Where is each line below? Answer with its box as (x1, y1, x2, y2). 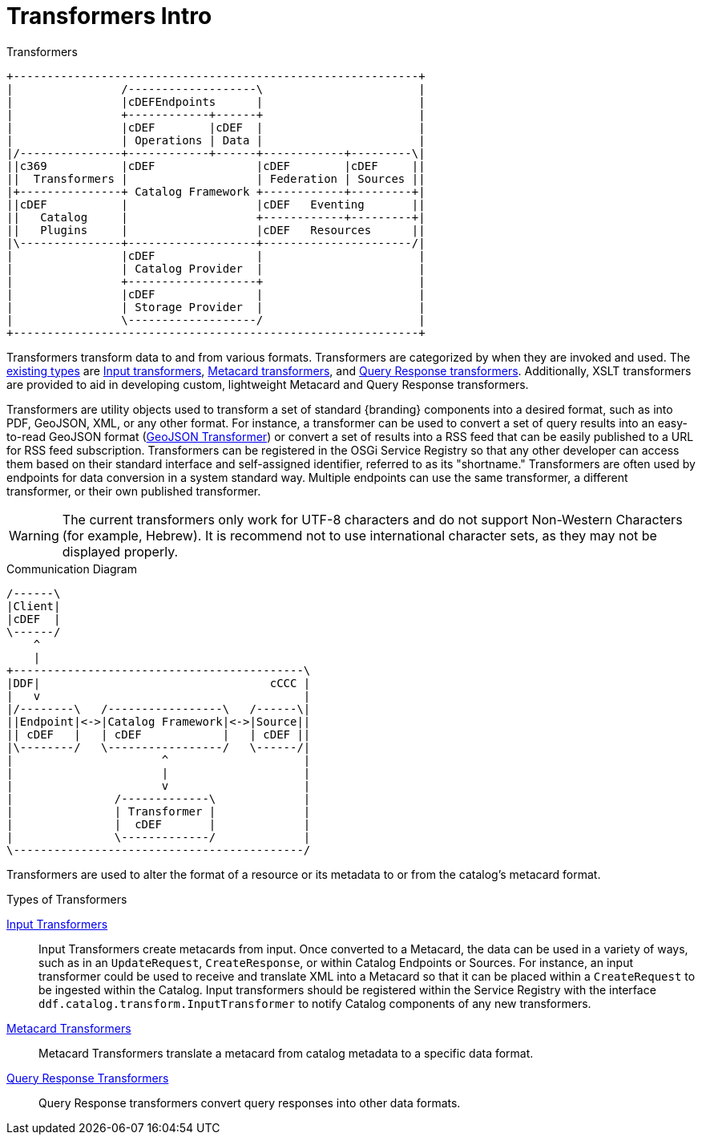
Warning (9, 527, 59, 544)
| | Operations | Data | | (6, 133, 426, 147)
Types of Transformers (6, 892, 127, 906)
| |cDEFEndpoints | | (6, 95, 426, 108)
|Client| (6, 599, 61, 613)
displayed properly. (62, 543, 179, 560)
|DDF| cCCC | (6, 676, 311, 690)
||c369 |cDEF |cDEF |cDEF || (6, 159, 426, 172)
